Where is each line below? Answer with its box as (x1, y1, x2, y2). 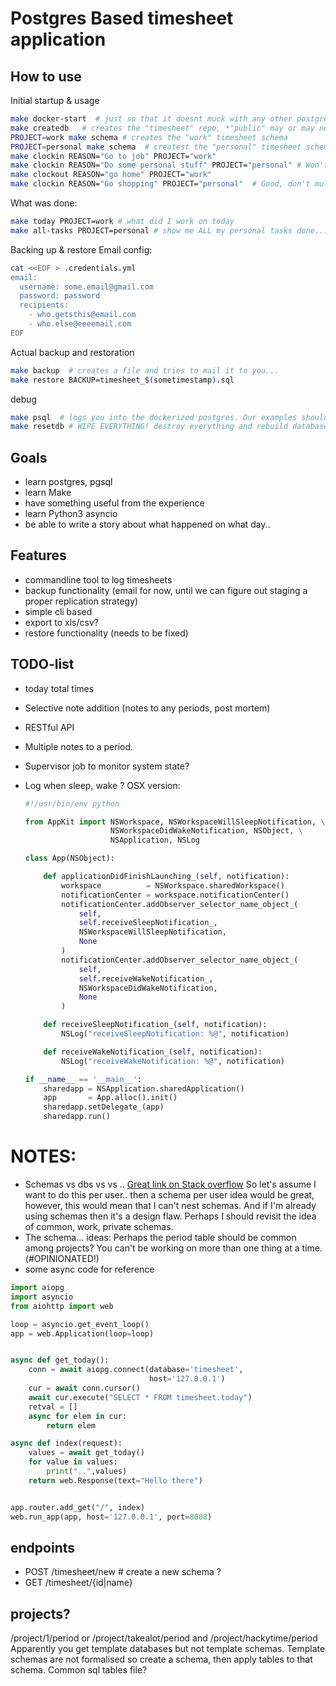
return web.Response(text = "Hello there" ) (28, 1475, 203, 1486)
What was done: (10, 197, 78, 209)
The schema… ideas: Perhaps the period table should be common (24, 1232, 297, 1243)
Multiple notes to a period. (24, 740, 134, 752)
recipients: (19, 300, 70, 311)
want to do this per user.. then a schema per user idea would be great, (24, 1189, 315, 1201)
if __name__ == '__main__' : (24, 1074, 143, 1084)
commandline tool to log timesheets (24, 573, 173, 586)
